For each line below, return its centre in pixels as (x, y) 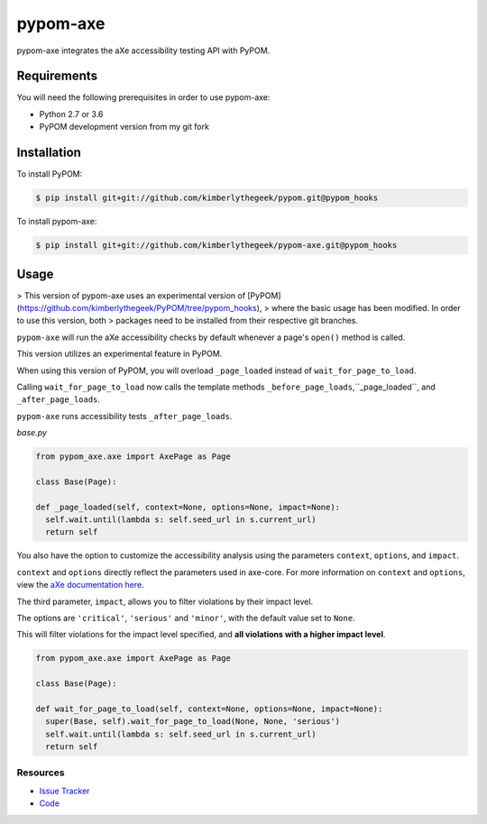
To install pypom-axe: (57, 222)
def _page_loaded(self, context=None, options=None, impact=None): (188, 507)
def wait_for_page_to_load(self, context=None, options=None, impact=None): (209, 709)
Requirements (57, 76)
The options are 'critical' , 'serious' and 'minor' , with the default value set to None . (186, 618)
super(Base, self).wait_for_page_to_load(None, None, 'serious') (193, 722)
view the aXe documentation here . (80, 585)
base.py (32, 433)
